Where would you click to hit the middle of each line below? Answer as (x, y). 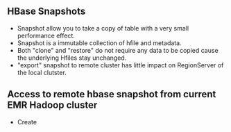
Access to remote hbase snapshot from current (112, 94)
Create (27, 122)
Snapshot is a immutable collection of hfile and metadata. (99, 43)
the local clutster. (42, 72)
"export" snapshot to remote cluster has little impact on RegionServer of (120, 65)
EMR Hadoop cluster (52, 105)
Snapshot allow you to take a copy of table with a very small (103, 28)
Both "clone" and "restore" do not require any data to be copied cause (118, 50)
